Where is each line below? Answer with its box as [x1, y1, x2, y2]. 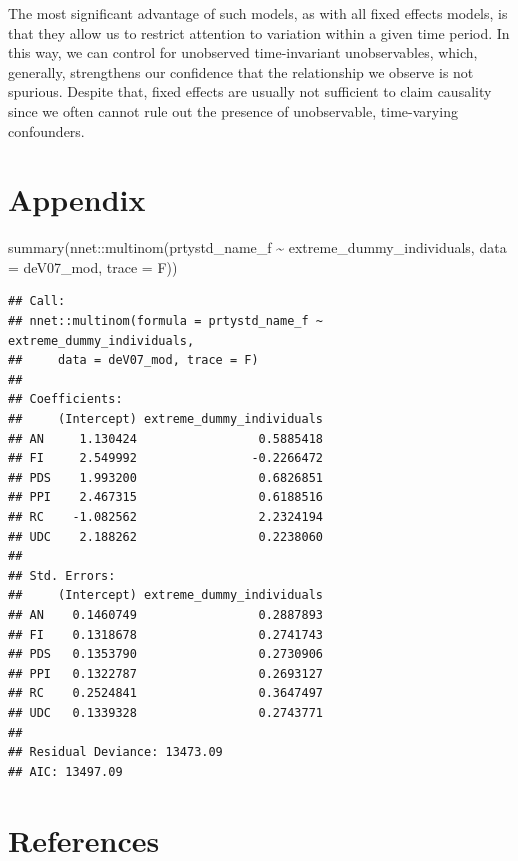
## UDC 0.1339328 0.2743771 [8, 705, 323, 720]
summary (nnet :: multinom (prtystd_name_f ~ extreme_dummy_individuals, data [8, 237, 507, 258]
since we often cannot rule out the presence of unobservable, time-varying [8, 100, 458, 121]
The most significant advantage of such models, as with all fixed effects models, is [8, 3, 508, 23]
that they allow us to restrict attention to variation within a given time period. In [8, 22, 510, 43]
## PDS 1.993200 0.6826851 [8, 470, 323, 485]
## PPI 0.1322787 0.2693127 [8, 666, 323, 681]
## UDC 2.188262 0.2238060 [8, 529, 323, 544]
